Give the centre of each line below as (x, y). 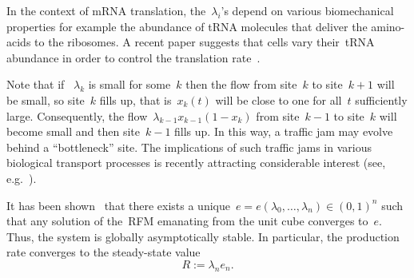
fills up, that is (135, 99)
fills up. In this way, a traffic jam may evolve (284, 131)
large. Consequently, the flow (77, 115)
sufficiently (381, 99)
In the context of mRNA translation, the (106, 10)
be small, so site (46, 99)
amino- (388, 26)
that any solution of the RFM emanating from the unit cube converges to (187, 221)
